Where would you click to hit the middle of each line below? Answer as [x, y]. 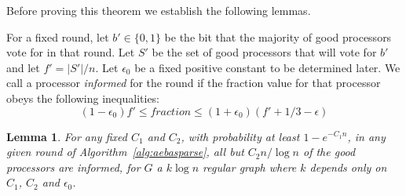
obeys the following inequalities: [83, 98]
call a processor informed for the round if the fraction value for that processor [194, 83]
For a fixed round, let [58, 36]
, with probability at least [240, 136]
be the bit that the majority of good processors [278, 36]
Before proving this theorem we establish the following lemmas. [159, 10]
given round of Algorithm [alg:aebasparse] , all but [125, 152]
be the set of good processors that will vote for [264, 52]
